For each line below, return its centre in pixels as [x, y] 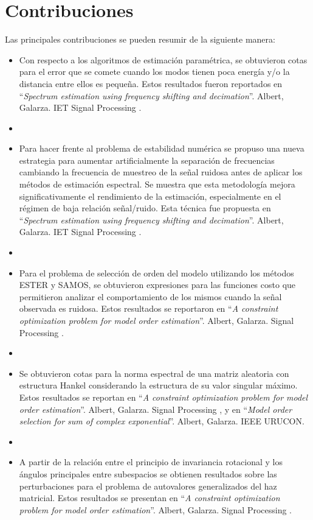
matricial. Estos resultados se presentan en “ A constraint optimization [150, 498]
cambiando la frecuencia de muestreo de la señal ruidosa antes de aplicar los [161, 172]
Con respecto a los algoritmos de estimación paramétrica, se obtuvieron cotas [163, 59]
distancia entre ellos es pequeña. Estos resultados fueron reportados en [151, 83]
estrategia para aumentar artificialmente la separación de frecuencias [147, 160]
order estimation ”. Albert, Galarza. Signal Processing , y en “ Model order [156, 409]
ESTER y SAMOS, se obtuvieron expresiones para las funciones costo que [157, 285]
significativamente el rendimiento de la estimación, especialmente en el [150, 196]
